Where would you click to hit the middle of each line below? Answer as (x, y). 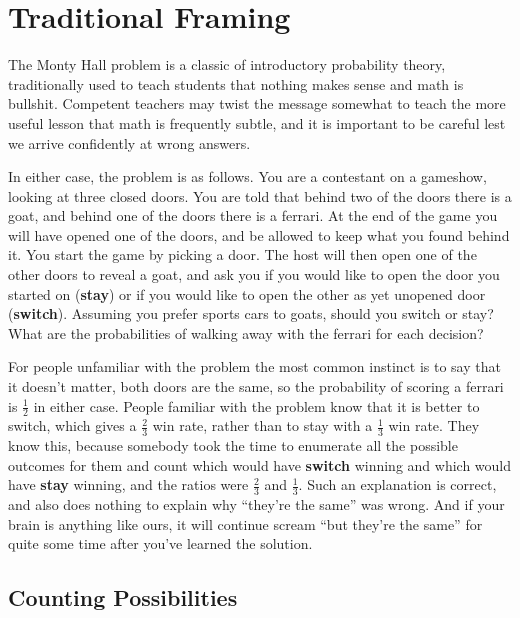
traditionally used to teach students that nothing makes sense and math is (236, 83)
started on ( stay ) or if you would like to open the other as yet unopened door (247, 293)
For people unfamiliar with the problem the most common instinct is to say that (254, 366)
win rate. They (434, 425)
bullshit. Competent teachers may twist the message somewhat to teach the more (257, 103)
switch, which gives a (72, 425)
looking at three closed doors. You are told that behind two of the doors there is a (260, 195)
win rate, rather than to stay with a (262, 425)
